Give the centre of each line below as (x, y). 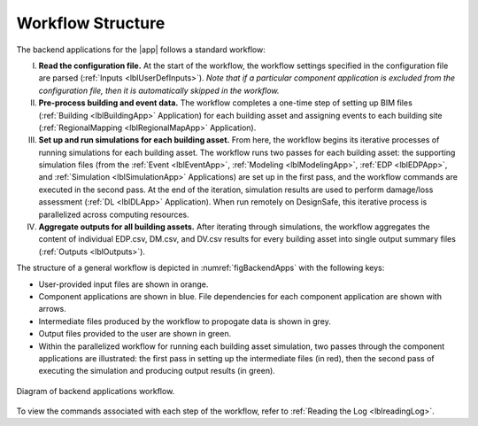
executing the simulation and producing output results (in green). (157, 371)
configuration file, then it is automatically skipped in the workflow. (159, 90)
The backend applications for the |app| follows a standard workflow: (141, 50)
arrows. (52, 309)
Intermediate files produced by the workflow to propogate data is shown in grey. (185, 321)
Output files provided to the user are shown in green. (135, 334)
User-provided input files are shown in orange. (123, 284)
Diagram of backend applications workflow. (96, 391)
